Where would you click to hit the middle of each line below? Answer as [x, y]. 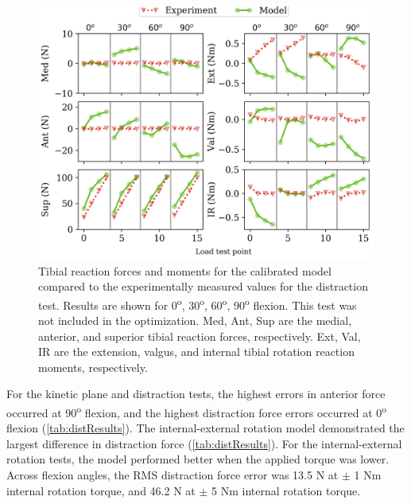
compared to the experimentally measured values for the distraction [203, 286]
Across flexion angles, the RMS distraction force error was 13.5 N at [173, 475]
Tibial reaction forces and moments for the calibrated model [185, 270]
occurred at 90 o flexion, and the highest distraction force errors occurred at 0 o [197, 411]
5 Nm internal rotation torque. [286, 490]
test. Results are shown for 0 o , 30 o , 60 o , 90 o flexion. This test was [198, 303]
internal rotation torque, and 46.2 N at [101, 490]
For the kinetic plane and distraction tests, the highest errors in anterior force [196, 394]
